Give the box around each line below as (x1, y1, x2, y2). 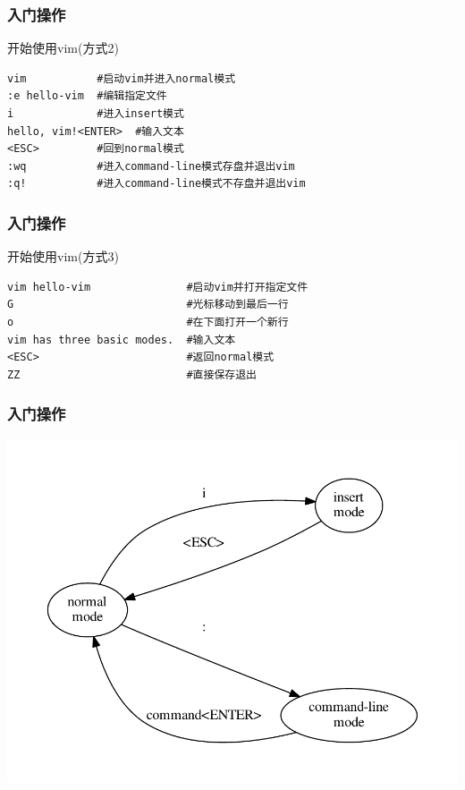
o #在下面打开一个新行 (7, 315, 289, 328)
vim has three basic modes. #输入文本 (7, 333, 236, 346)
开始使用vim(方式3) (7, 247, 119, 266)
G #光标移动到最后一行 (7, 298, 289, 311)
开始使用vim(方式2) (7, 38, 119, 57)
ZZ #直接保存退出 (7, 368, 257, 381)
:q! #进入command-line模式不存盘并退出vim (7, 177, 306, 191)
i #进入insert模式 (7, 107, 184, 120)
